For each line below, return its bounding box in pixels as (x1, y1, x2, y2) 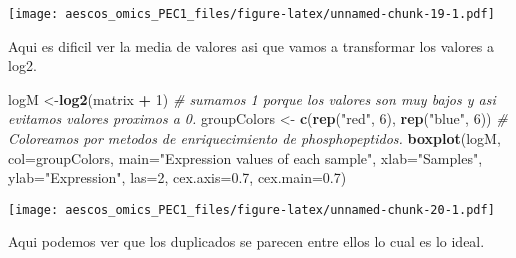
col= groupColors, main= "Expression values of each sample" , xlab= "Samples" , (8, 147, 483, 168)
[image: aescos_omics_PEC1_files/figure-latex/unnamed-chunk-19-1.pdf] (8, 7, 495, 21)
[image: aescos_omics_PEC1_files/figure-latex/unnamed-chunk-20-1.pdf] (8, 202, 495, 217)
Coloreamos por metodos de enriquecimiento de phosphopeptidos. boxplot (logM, (8, 128, 501, 149)
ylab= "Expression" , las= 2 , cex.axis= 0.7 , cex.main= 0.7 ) (8, 167, 347, 188)
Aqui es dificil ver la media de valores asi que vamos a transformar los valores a (8, 35, 495, 56)
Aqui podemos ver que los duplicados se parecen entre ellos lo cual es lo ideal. (8, 231, 485, 252)
